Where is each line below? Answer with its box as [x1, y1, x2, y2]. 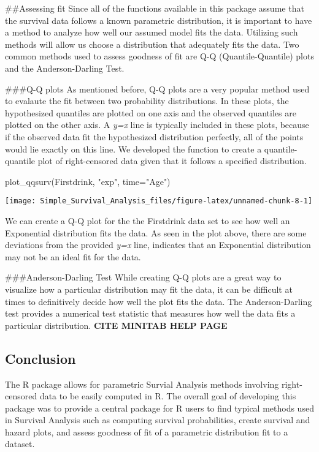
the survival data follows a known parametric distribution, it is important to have [5, 13, 312, 26]
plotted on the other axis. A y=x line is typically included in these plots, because [5, 118, 309, 131]
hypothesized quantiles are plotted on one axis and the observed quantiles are [5, 106, 296, 119]
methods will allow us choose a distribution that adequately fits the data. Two [5, 37, 299, 50]
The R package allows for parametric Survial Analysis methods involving [5, 377, 279, 390]
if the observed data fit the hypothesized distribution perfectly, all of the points [5, 130, 304, 143]
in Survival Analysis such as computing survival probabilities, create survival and [5, 413, 310, 426]
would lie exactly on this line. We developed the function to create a [5, 142, 262, 155]
